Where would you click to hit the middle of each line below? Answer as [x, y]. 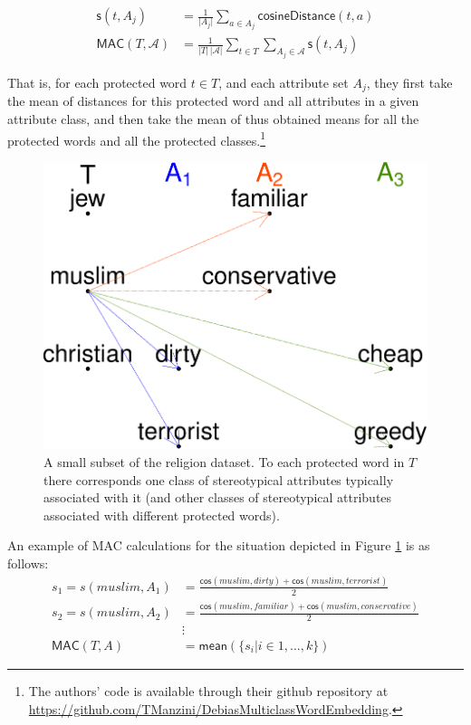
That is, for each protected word [97, 82]
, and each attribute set [284, 82]
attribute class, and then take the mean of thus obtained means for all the [213, 118]
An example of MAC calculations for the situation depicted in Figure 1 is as [219, 545]
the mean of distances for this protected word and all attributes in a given [213, 101]
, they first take [409, 82]
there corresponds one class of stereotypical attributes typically [219, 479]
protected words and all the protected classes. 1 [137, 138]
